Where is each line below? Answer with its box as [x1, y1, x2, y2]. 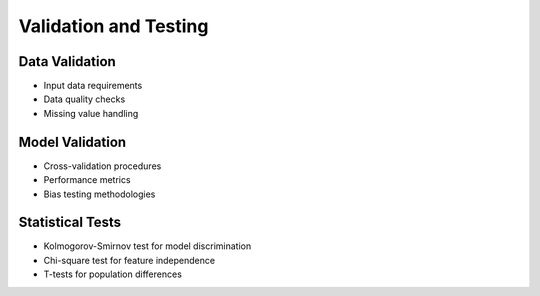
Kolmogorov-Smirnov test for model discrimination [43, 240, 252, 252]
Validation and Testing [18, 15, 209, 37]
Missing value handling [43, 107, 139, 119]
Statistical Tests [18, 214, 122, 231]
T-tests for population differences [43, 268, 182, 280]
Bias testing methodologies [43, 188, 156, 200]
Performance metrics [43, 174, 131, 186]
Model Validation [18, 133, 127, 150]
